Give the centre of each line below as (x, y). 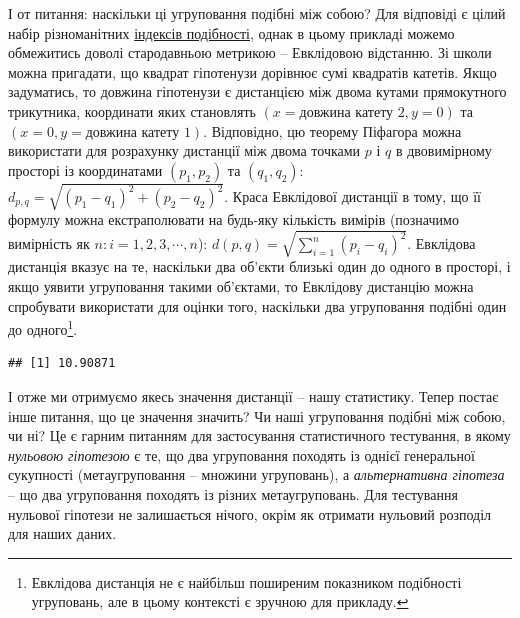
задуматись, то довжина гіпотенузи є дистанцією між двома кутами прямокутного (257, 91)
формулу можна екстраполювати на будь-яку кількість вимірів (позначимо (233, 219)
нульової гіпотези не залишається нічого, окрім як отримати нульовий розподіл (250, 513)
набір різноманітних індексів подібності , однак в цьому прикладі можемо (231, 32)
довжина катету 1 (138, 132)
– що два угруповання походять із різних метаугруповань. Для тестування (233, 494)
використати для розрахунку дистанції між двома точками (184, 150)
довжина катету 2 (352, 112)
